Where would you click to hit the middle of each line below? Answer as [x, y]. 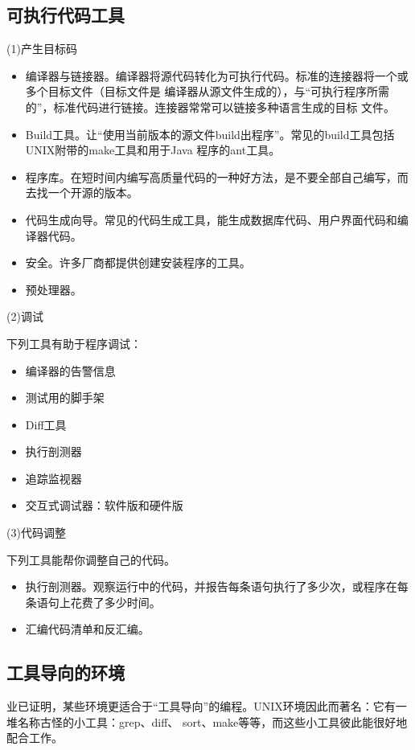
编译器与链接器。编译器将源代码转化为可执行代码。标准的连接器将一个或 [217, 75]
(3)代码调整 [36, 533]
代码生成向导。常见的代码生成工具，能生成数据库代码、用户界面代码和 [211, 219]
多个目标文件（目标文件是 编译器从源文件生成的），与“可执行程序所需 [207, 91]
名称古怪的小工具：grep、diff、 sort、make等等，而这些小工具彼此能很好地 [212, 721]
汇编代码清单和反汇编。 [87, 629]
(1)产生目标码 [42, 49]
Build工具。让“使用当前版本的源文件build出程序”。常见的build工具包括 [210, 134]
